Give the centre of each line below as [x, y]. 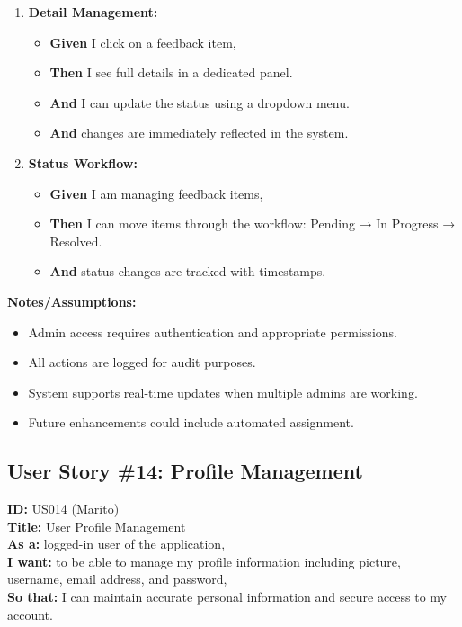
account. [30, 614]
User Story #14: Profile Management [185, 471]
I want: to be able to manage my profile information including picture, [204, 561]
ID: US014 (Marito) [63, 509]
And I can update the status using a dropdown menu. [200, 102]
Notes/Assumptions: [72, 301]
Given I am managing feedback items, [156, 193]
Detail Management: [93, 12]
